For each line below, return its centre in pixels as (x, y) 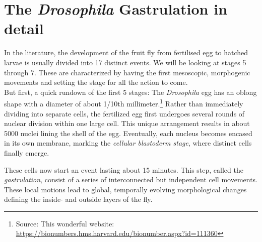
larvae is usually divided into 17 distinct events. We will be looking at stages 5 (125, 62)
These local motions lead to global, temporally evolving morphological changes (125, 189)
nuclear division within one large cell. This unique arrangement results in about (127, 123)
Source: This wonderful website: (65, 223)
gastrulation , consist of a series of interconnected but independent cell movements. (131, 179)
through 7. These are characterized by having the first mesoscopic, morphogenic (127, 72)
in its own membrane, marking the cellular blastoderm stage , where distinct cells (128, 143)
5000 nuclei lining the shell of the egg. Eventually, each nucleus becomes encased (128, 133)
